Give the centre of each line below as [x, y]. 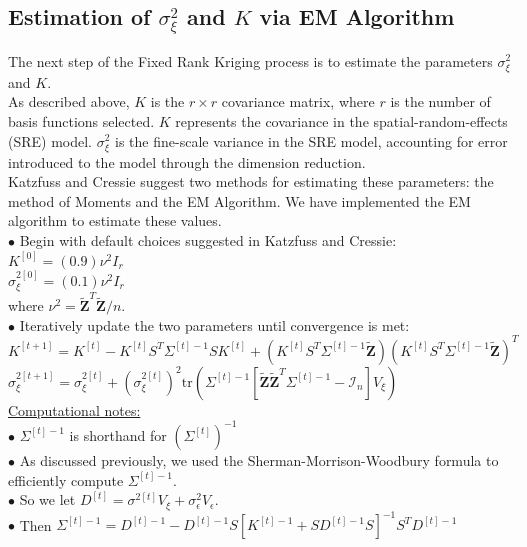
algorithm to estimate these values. [115, 220]
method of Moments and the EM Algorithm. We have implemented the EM [239, 200]
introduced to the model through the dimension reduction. [187, 161]
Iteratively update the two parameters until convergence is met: [214, 324]
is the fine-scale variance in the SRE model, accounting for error [311, 140]
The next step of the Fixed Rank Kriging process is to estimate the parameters [250, 60]
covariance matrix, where [298, 101]
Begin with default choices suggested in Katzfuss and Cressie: [208, 240]
